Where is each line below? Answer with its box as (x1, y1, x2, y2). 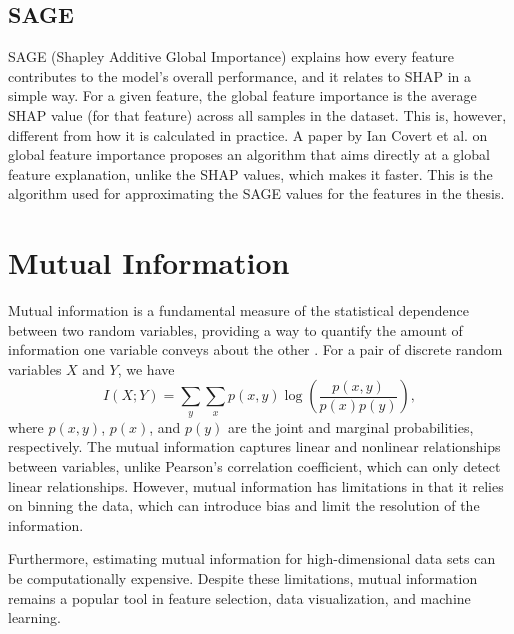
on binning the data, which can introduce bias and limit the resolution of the (8, 495, 480, 516)
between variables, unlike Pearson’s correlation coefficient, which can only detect (8, 456, 501, 477)
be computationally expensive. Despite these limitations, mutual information (8, 568, 478, 588)
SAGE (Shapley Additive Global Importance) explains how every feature (8, 46, 454, 67)
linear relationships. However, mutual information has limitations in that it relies (8, 475, 504, 496)
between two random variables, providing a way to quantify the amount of (8, 319, 463, 340)
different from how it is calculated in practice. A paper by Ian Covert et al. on (8, 124, 488, 145)
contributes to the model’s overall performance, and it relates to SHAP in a (8, 65, 472, 86)
